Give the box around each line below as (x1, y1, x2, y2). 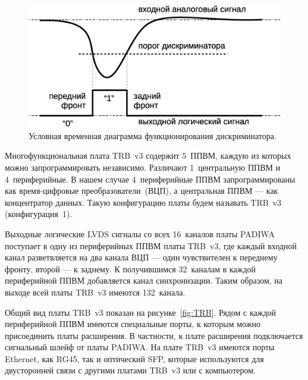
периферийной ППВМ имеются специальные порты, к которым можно (5, 318, 260, 330)
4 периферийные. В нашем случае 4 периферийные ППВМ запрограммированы (5, 172, 296, 185)
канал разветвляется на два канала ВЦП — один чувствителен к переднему (5, 251, 278, 263)
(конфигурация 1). (5, 208, 73, 220)
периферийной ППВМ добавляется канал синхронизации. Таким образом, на (5, 274, 283, 287)
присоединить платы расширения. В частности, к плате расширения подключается (5, 329, 303, 341)
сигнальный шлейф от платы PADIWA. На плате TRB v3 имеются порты (5, 341, 275, 353)
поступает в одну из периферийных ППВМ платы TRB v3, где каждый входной (5, 239, 297, 252)
